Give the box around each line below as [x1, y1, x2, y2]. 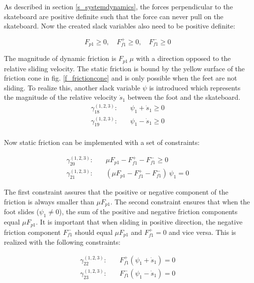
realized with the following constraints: [4, 237, 121, 247]
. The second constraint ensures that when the [110, 196, 250, 206]
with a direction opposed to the [136, 53, 231, 63]
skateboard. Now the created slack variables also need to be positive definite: [4, 21, 235, 31]
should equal [75, 226, 113, 237]
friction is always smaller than [4, 196, 94, 206]
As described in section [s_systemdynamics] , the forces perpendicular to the [4, 1, 233, 11]
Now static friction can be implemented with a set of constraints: [4, 137, 200, 147]
